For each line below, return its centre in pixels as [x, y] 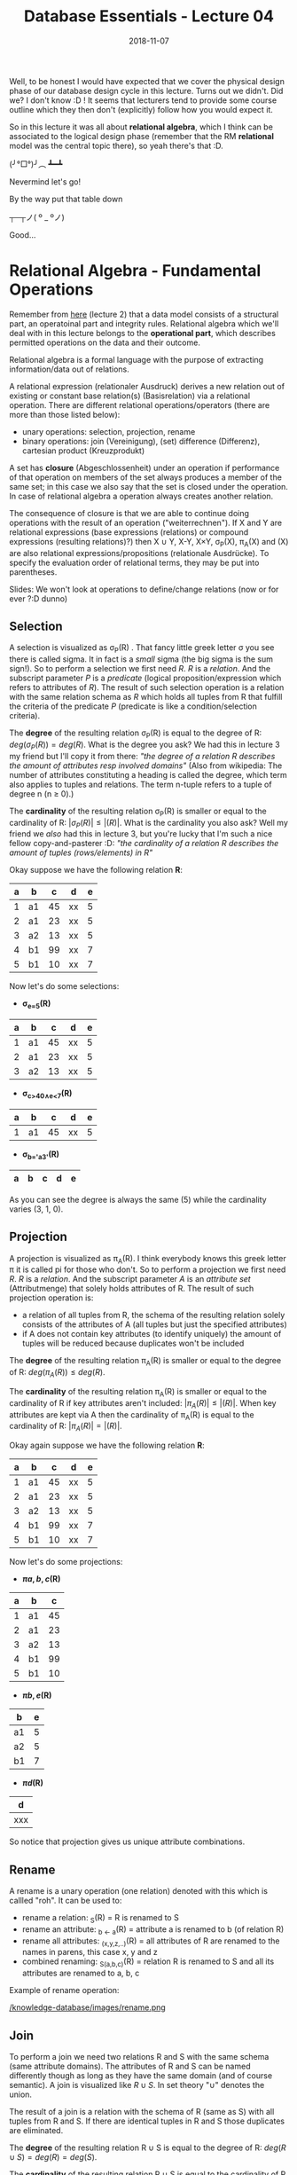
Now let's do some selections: [64, 986]
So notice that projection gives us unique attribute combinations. [127, 1841]
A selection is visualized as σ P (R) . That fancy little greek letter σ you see [142, 649]
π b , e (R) [37, 1695]
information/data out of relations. [70, 369]
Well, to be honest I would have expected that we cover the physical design [147, 81]
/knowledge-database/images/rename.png [87, 2007]
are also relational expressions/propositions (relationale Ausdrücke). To [139, 553]
